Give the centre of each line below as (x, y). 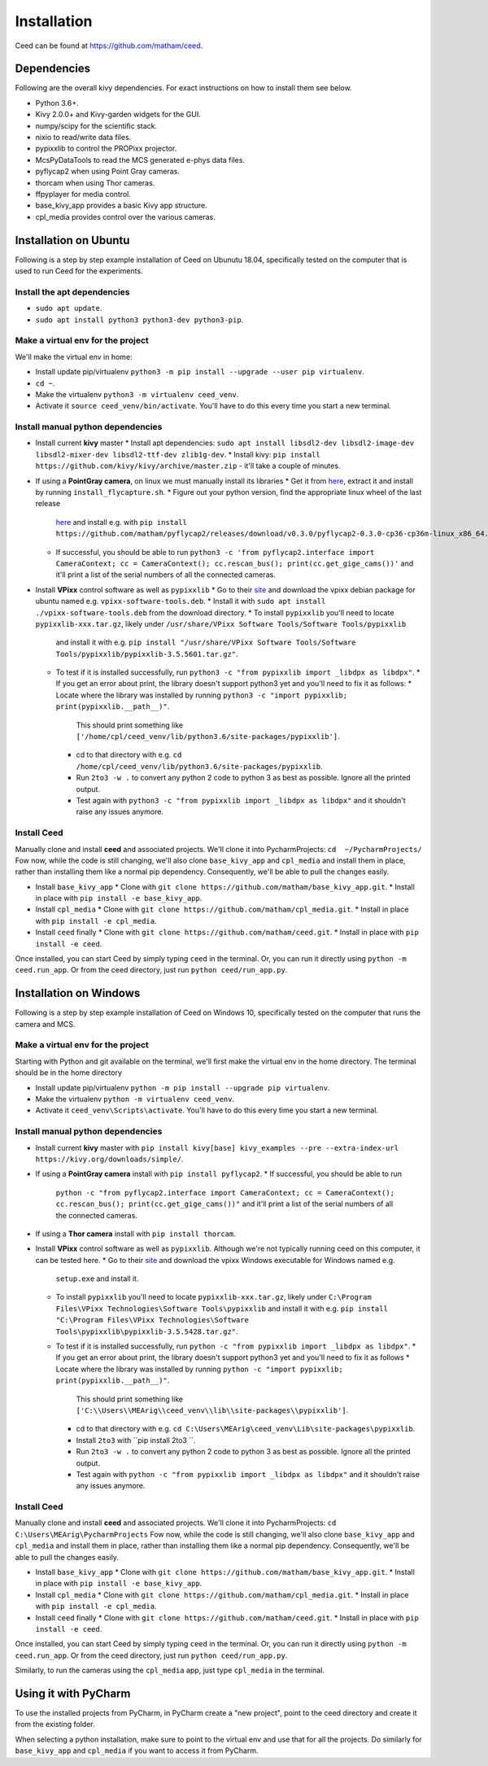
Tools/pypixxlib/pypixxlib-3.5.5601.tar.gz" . (147, 654)
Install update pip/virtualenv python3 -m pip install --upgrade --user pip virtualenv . (200, 372)
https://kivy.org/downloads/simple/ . (109, 1159)
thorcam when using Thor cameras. (95, 182)
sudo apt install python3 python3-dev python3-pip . (139, 319)
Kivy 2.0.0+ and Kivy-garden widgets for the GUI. (118, 115)
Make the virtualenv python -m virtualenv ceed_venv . (135, 1099)
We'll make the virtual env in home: (74, 356)
